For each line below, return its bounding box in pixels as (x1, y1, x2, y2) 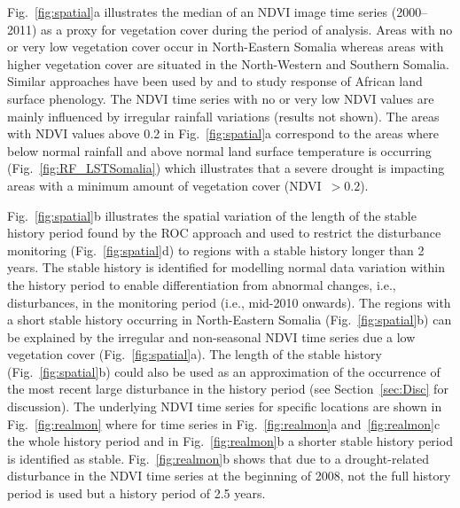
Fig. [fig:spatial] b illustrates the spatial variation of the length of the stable (7, 206, 417, 224)
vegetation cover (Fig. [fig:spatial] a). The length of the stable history (7, 345, 382, 363)
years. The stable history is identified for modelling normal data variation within (7, 258, 446, 277)
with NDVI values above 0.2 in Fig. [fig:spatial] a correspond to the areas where (7, 124, 439, 143)
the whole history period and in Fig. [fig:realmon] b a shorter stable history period (7, 432, 453, 450)
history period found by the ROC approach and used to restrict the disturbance (7, 223, 441, 242)
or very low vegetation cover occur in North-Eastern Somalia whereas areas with (7, 37, 444, 56)
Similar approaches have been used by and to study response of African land (7, 72, 423, 90)
